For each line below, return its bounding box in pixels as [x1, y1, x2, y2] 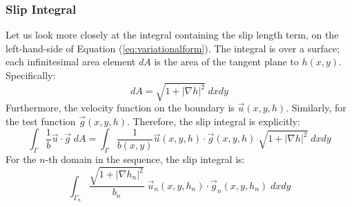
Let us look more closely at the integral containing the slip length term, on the [6, 28, 339, 42]
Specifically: [6, 68, 56, 82]
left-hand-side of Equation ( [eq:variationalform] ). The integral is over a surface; [6, 41, 340, 55]
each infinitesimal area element [6, 54, 136, 69]
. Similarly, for [286, 100, 346, 115]
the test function [6, 113, 76, 128]
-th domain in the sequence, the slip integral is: [45, 152, 245, 166]
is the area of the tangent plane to [154, 54, 299, 69]
